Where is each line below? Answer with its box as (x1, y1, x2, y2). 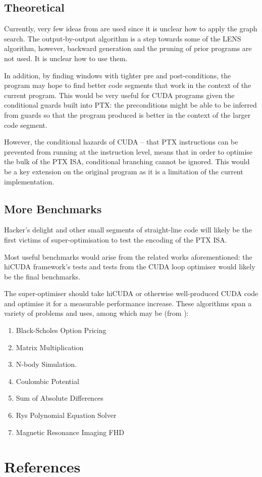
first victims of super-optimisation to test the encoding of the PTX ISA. (4, 234, 227, 245)
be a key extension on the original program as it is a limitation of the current (4, 166, 243, 176)
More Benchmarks (4, 201, 102, 216)
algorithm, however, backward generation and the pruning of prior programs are (4, 43, 252, 54)
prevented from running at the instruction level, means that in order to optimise (4, 146, 253, 157)
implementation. (4, 176, 55, 186)
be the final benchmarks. (4, 271, 81, 281)
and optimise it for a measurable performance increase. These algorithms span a (4, 298, 252, 308)
